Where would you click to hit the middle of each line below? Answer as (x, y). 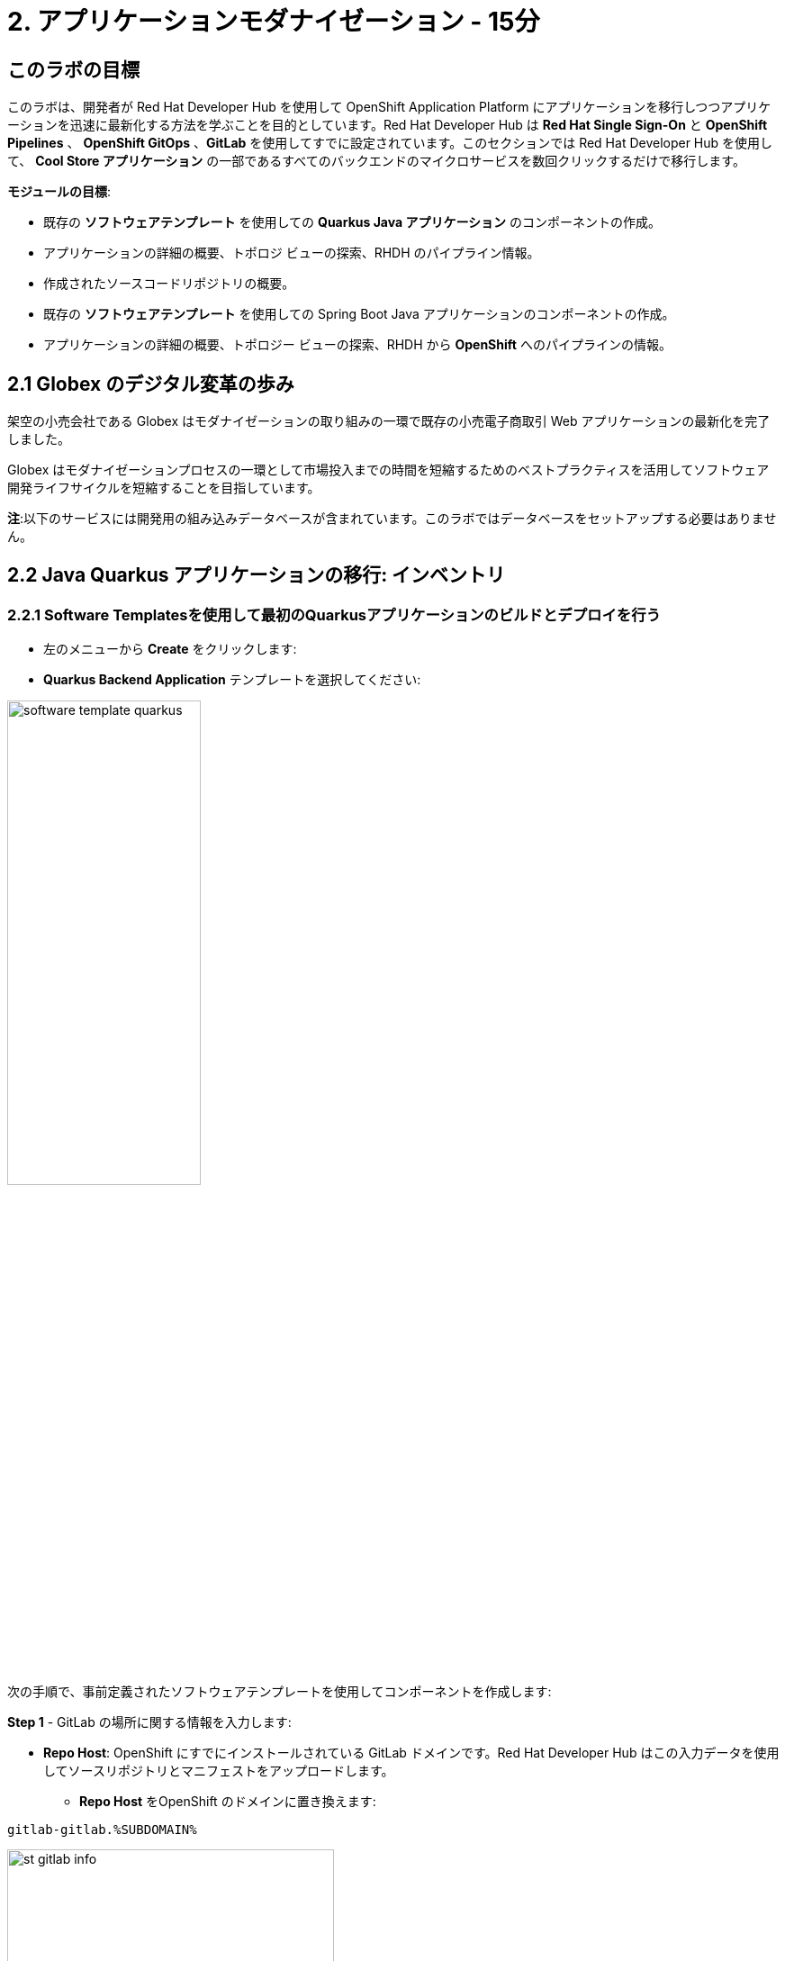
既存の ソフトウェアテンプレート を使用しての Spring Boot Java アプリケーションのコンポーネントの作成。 (359, 314)
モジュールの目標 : (59, 192)
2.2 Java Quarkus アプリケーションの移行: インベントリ (257, 575)
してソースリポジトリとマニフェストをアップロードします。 (219, 1771)
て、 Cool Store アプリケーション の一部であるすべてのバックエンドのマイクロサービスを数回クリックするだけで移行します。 (376, 161)
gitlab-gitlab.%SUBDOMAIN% (102, 1830)
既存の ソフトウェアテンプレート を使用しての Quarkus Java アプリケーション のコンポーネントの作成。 (352, 222)
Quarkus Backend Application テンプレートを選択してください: (232, 680)
